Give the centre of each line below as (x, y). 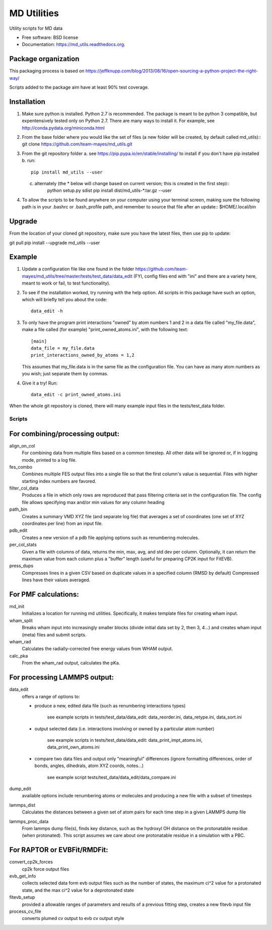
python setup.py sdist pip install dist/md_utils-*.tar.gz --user (109, 190)
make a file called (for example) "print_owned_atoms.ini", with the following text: (105, 330)
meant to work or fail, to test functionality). (66, 283)
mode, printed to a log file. (49, 460)
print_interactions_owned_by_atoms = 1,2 (83, 355)
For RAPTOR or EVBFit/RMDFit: (59, 850)
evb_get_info (23, 876)
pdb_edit (18, 530)
